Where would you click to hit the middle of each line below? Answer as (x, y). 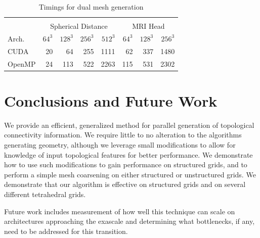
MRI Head (148, 26)
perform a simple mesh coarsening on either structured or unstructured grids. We (130, 174)
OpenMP (22, 63)
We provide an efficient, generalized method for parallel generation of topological (129, 125)
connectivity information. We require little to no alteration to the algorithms (123, 135)
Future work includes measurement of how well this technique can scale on (120, 211)
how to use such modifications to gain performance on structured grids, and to (126, 164)
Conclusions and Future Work (111, 100)
